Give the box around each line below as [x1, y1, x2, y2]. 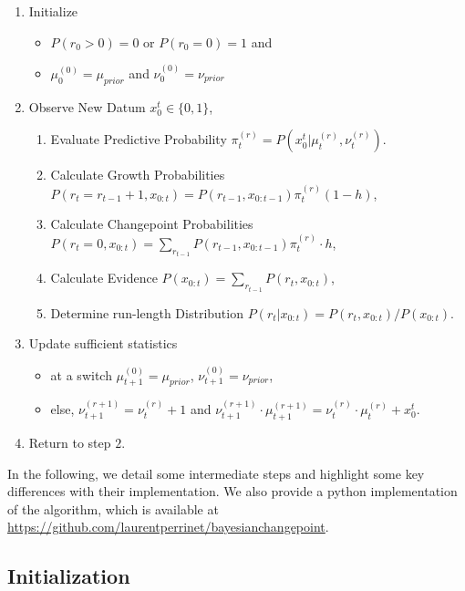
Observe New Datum [28, 97, 146, 116]
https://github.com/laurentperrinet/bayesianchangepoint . [7, 517, 329, 536]
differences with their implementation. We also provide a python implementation [7, 482, 458, 501]
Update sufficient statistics [28, 334, 178, 353]
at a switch [50, 365, 112, 384]
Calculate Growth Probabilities [50, 165, 225, 184]
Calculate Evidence [50, 268, 158, 287]
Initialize [28, 2, 78, 20]
